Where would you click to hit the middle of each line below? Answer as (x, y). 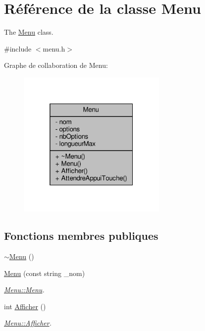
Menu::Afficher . (28, 323)
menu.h (54, 48)
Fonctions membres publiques (81, 236)
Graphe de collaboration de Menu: (56, 65)
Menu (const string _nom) (45, 273)
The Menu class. (29, 32)
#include (18, 48)
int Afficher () (25, 306)
